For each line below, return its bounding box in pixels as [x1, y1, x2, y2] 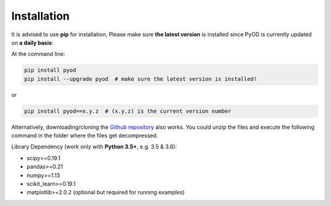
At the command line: [11, 50, 66, 58]
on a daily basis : [11, 39, 54, 46]
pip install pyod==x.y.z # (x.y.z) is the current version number [24, 107, 232, 115]
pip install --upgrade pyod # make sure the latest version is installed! [24, 75, 257, 82]
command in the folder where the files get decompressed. [11, 132, 159, 139]
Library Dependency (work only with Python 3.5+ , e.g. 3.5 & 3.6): [11, 143, 177, 150]
